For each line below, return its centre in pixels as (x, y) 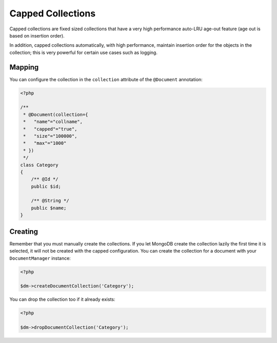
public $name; (49, 208)
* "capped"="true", (50, 129)
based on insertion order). (37, 35)
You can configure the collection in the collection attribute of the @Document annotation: (106, 79)
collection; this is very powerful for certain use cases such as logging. (83, 52)
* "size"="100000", (50, 136)
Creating (24, 231)
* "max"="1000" (45, 143)
